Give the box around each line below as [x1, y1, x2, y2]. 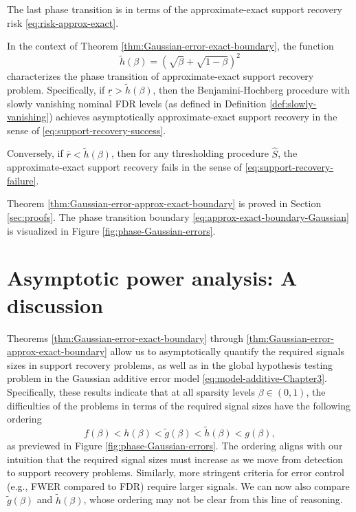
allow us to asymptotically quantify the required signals [110, 344, 344, 359]
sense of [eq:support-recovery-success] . [7, 122, 166, 137]
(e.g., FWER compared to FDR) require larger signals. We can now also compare [7, 478, 350, 493]
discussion [7, 290, 104, 319]
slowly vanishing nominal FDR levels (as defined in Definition [7, 96, 267, 110]
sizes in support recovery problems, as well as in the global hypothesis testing [7, 357, 333, 372]
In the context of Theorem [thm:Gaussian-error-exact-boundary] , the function [7, 39, 334, 53]
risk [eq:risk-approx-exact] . [7, 15, 119, 30]
